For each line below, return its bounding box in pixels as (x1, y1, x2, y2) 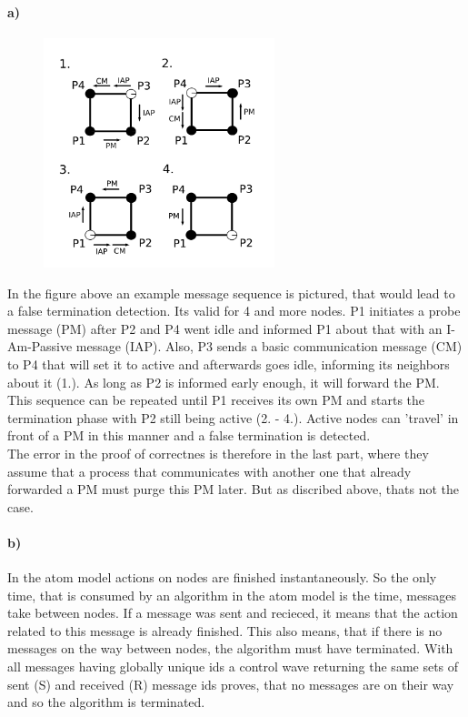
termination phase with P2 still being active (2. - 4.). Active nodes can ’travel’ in (7, 408, 459, 427)
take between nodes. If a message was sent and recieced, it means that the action (7, 603, 458, 622)
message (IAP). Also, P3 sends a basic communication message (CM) (75, 337, 463, 356)
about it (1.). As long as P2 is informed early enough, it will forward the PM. (7, 372, 440, 391)
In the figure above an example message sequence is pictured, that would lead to (7, 283, 455, 302)
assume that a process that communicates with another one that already (7, 461, 412, 480)
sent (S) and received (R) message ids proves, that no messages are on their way (7, 674, 454, 693)
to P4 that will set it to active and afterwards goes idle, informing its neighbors (7, 354, 450, 373)
